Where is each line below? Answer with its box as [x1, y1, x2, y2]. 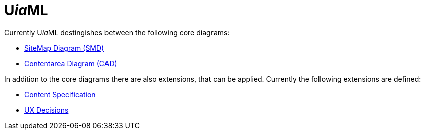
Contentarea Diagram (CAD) [24, 59, 117, 68]
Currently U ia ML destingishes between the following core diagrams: [4, 28, 230, 37]
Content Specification [24, 90, 96, 99]
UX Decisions [24, 105, 69, 114]
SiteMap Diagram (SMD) [24, 43, 104, 52]
